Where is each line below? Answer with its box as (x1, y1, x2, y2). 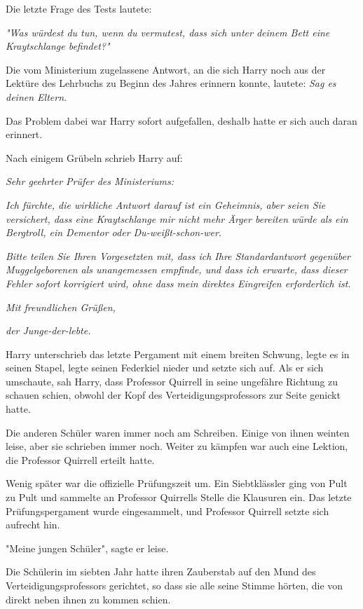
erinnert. (6, 127, 43, 142)
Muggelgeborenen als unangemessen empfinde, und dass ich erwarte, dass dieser (6, 262, 348, 277)
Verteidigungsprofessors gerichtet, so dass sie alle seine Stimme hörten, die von (6, 578, 343, 592)
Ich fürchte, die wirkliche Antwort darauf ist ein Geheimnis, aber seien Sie (6, 197, 326, 212)
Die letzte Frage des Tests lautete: (6, 1, 152, 15)
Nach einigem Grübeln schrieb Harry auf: (6, 150, 183, 165)
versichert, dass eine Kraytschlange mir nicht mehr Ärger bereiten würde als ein (6, 211, 348, 226)
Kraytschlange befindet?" (6, 39, 110, 53)
